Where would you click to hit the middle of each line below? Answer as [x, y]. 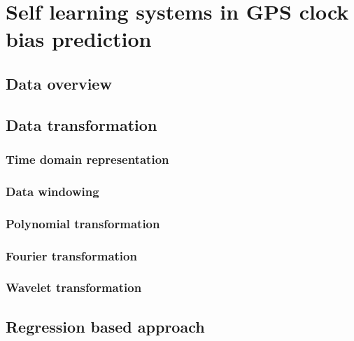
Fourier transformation [71, 255]
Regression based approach [105, 326]
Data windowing [52, 191]
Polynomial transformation [83, 223]
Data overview [59, 83]
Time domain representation [87, 159]
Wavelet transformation [74, 287]
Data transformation [82, 124]
